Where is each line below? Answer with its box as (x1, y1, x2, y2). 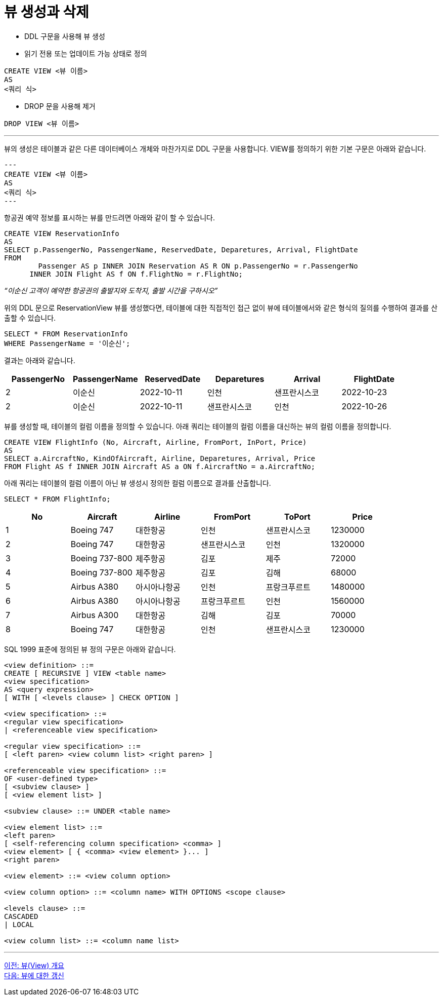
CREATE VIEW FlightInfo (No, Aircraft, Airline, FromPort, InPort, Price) (4, 438, 307, 446)
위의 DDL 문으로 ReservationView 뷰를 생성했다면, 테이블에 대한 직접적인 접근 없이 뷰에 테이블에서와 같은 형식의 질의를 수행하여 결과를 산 (4, 303, 438, 312)
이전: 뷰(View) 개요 (4, 960, 64, 970)
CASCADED (4, 912, 38, 920)
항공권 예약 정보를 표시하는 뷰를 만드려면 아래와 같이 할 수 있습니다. (4, 213, 215, 222)
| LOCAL (4, 920, 34, 929)
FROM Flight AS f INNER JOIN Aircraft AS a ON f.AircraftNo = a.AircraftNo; (4, 462, 316, 471)
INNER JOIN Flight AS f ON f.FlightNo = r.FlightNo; (29, 270, 243, 278)
